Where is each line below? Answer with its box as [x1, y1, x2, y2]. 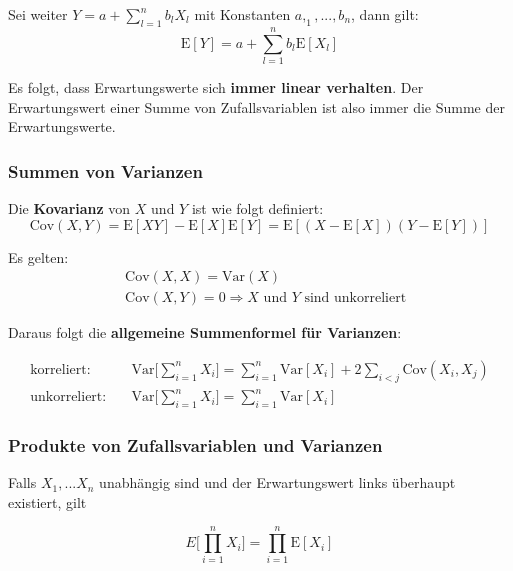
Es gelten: [8, 246, 69, 267]
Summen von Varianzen [8, 158, 203, 183]
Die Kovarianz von [8, 197, 131, 218]
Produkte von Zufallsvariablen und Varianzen [8, 432, 383, 457]
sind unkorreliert [304, 291, 407, 306]
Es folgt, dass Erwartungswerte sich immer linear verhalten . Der [8, 76, 424, 97]
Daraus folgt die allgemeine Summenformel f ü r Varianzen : [8, 322, 402, 343]
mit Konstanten [194, 4, 291, 24]
